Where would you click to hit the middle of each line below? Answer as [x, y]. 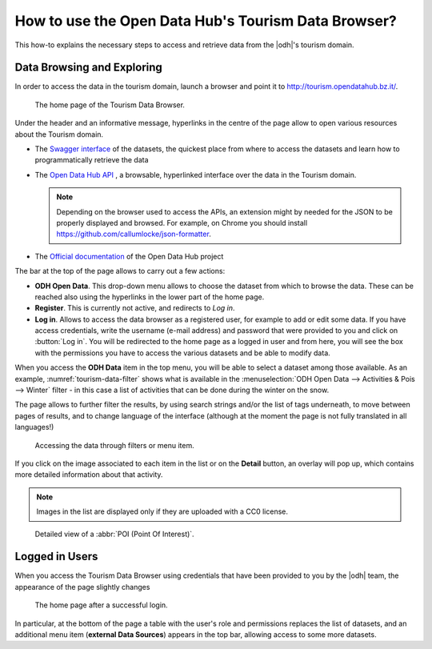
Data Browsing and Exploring [89, 68]
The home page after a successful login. [101, 605]
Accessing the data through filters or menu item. [115, 445]
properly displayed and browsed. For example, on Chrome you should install [182, 222]
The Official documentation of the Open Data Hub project [129, 256]
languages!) [34, 427]
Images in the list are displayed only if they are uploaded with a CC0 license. [162, 511]
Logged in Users [56, 557]
